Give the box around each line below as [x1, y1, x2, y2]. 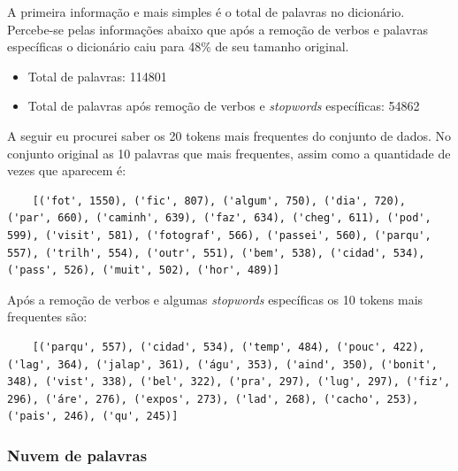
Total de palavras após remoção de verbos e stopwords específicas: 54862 [27, 97, 420, 115]
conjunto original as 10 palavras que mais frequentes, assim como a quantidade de [7, 143, 451, 162]
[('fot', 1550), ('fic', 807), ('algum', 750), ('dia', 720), [32, 194, 407, 207]
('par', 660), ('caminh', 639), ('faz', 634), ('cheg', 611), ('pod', [7, 212, 431, 225]
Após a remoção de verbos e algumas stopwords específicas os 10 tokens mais [7, 290, 424, 308]
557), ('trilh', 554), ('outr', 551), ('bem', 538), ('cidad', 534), [7, 246, 425, 259]
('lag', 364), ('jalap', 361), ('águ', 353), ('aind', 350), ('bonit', [7, 358, 438, 371]
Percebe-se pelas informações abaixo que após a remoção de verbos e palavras [7, 19, 429, 38]
